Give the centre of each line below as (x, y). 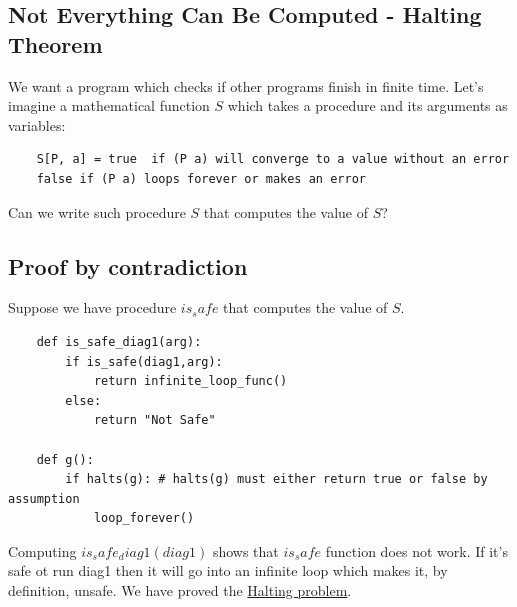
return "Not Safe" (154, 420)
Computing (42, 550)
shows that (245, 550)
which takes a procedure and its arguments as (367, 105)
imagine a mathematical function (109, 105)
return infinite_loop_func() (190, 381)
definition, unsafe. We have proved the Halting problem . (180, 590)
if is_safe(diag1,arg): (144, 361)
